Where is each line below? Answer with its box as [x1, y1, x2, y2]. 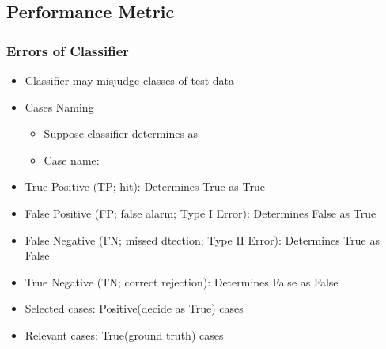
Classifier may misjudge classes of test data [25, 72, 234, 88]
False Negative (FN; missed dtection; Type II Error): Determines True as [25, 231, 380, 248]
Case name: [44, 151, 100, 168]
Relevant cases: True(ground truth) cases [25, 326, 224, 343]
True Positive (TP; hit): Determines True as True [25, 178, 265, 195]
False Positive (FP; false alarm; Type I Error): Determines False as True [25, 204, 377, 221]
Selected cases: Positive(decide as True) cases [25, 300, 244, 317]
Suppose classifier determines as [44, 125, 199, 142]
